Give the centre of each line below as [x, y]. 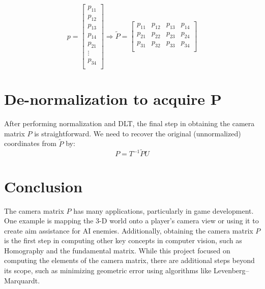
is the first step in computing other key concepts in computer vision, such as [123, 240]
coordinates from [30, 143]
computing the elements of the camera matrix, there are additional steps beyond [129, 260]
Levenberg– [231, 270]
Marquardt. [22, 280]
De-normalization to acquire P [113, 99]
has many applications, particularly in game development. [164, 210]
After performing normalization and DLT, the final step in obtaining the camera [129, 123]
